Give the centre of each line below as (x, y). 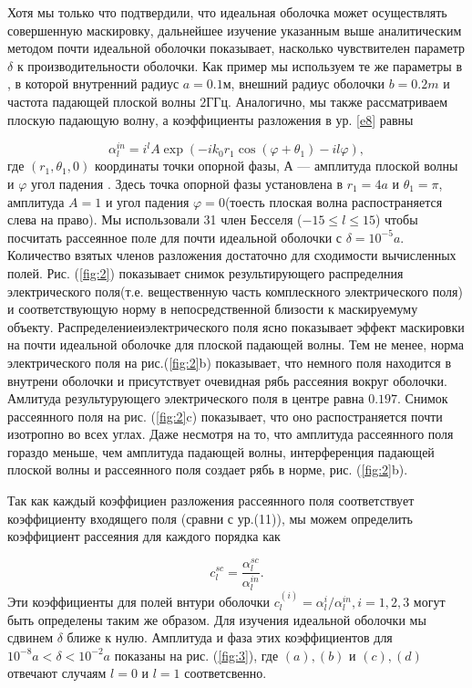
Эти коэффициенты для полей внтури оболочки (139, 602)
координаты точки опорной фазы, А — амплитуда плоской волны (276, 166)
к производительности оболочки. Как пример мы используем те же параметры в (240, 65)
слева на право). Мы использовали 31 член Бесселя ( (155, 219)
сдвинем (31, 637)
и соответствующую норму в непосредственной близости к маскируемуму (213, 309)
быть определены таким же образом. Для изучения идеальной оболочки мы (217, 619)
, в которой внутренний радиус (93, 83)
